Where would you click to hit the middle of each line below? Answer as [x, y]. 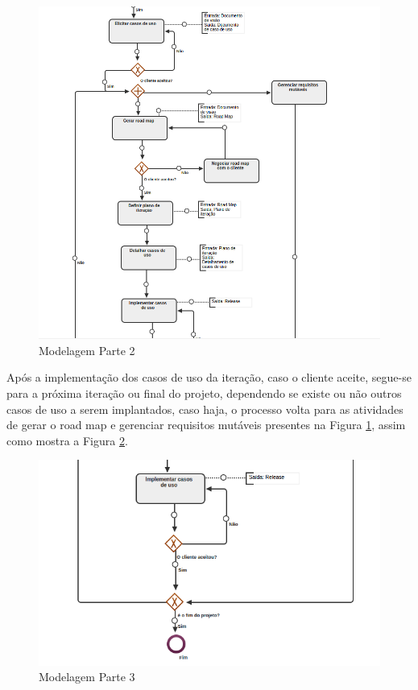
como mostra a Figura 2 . [67, 440]
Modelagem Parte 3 [87, 677]
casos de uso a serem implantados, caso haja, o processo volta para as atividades [205, 409]
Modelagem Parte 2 [87, 350]
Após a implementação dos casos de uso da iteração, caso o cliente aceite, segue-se [209, 377]
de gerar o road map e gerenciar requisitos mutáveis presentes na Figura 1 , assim [206, 425]
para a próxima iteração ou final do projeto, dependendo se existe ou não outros [204, 393]
